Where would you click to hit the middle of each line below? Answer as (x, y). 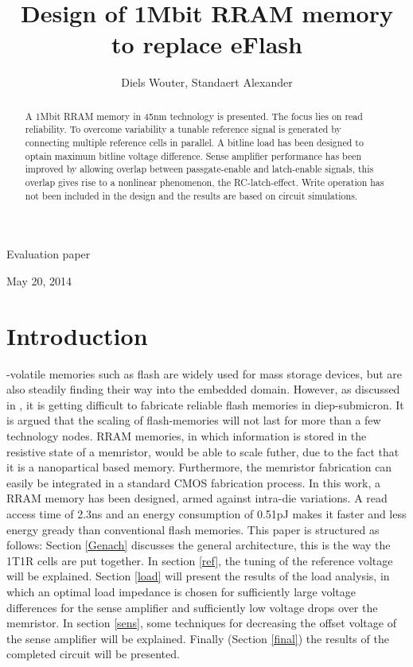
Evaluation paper (49, 254)
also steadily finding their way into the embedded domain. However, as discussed (203, 389)
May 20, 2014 (39, 280)
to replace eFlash (207, 44)
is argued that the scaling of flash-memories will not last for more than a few (194, 420)
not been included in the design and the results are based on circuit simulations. (191, 195)
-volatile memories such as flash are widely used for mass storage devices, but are (205, 373)
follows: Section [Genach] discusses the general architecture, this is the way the (199, 545)
